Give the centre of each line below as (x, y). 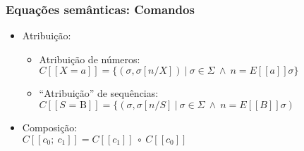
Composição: (50, 127)
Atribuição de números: (90, 59)
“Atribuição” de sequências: (99, 93)
